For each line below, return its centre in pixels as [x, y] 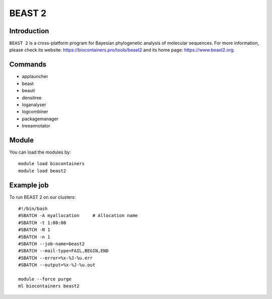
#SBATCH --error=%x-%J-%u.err [56, 258]
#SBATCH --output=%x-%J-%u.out [57, 265]
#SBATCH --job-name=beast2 [52, 244]
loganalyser [34, 104]
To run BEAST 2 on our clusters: [43, 197]
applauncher [35, 77]
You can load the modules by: [40, 152]
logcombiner [35, 112]
